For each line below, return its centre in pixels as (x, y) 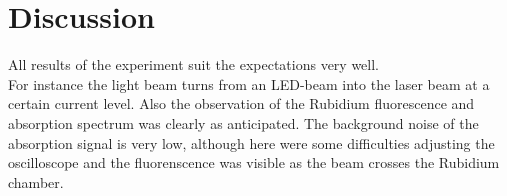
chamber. (36, 181)
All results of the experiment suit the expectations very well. (194, 64)
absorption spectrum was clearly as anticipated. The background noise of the (243, 122)
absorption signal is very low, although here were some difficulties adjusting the (251, 142)
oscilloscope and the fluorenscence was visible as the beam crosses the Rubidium (254, 162)
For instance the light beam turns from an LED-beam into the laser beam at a (249, 83)
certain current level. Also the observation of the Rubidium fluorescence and (241, 103)
